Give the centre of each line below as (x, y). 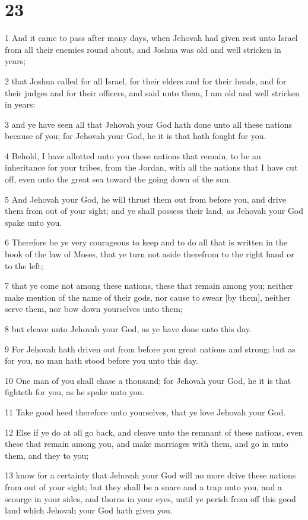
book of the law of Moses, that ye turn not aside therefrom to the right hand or (150, 254)
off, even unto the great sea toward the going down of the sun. (118, 179)
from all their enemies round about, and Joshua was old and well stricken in (143, 49)
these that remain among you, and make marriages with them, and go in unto (147, 444)
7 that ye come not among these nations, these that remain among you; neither (149, 286)
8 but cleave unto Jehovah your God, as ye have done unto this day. (128, 329)
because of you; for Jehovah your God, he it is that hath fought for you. (136, 136)
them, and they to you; (47, 455)
